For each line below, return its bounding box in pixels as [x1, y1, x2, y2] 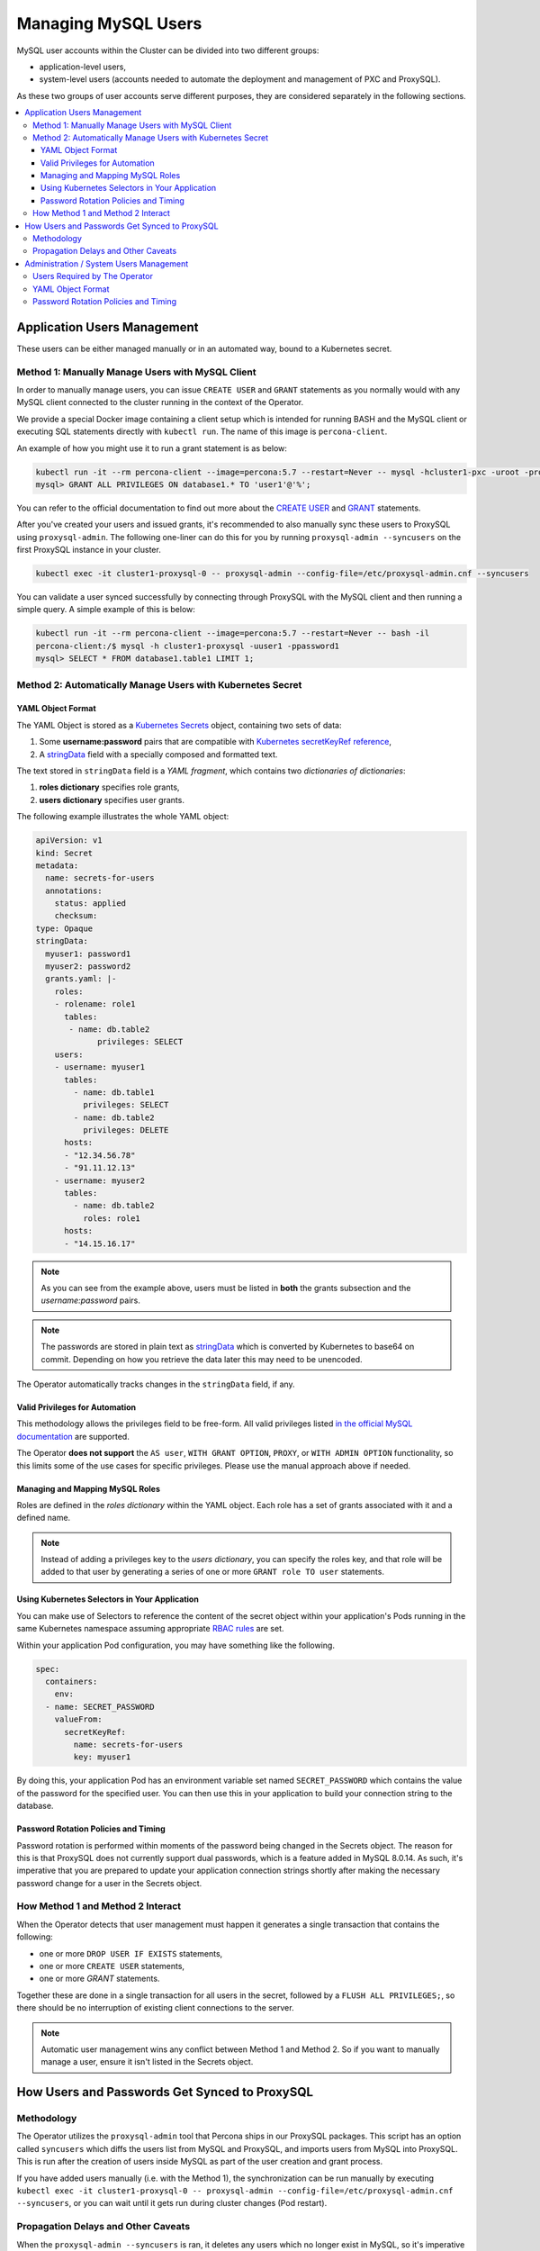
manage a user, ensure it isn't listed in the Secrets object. [40, 2057, 254, 2067]
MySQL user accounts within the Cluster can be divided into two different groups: [16, 45, 319, 56]
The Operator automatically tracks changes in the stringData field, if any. [16, 1379, 296, 1389]
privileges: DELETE [82, 1125, 169, 1135]
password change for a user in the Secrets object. [16, 1877, 202, 1888]
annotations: [45, 885, 103, 896]
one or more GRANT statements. [39, 1973, 160, 1984]
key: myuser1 [73, 1752, 131, 1762]
